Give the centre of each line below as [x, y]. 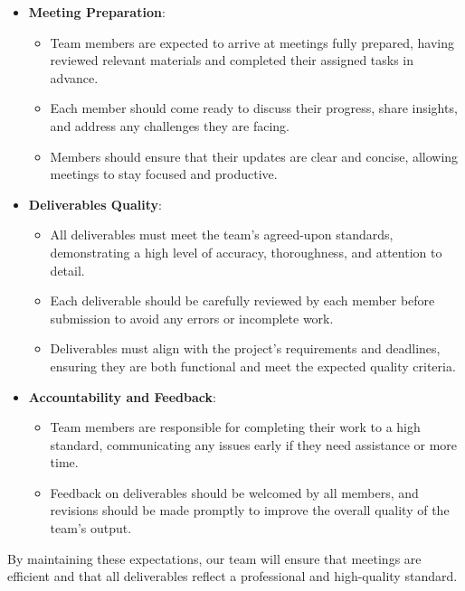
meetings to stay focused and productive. [164, 174]
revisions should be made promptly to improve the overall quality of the [250, 510]
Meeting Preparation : [97, 12]
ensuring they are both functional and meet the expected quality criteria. [253, 366]
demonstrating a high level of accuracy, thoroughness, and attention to [246, 252]
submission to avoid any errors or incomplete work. [192, 318]
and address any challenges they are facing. [170, 125]
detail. [67, 270]
